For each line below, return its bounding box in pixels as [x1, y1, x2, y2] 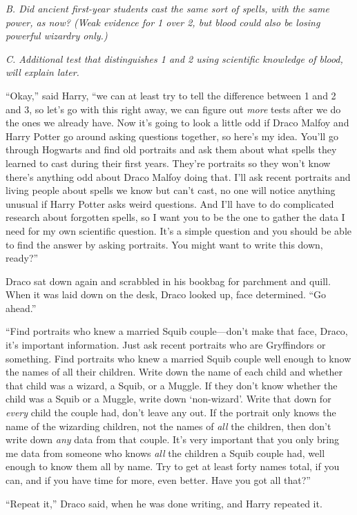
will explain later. [6, 65, 79, 79]
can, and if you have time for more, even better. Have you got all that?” [6, 473, 311, 487]
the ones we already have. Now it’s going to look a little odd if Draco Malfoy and [6, 115, 349, 130]
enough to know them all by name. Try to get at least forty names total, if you [6, 459, 340, 474]
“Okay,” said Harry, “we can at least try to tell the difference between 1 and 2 [6, 88, 336, 102]
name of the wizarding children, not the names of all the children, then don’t [6, 418, 331, 433]
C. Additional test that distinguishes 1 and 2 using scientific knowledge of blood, [6, 51, 343, 66]
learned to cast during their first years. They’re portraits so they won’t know [6, 155, 331, 170]
